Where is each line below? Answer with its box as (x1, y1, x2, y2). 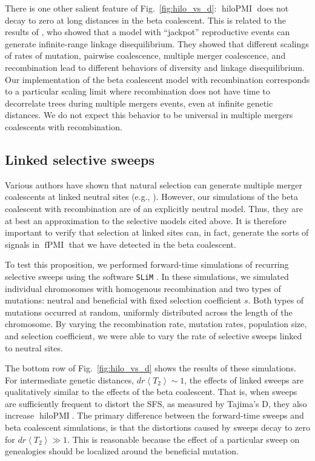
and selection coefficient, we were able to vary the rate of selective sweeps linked (5, 329, 302, 342)
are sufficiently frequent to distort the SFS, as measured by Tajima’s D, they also (5, 397, 307, 410)
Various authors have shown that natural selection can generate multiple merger (5, 178, 302, 191)
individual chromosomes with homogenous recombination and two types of (5, 282, 281, 294)
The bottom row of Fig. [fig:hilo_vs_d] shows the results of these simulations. (5, 362, 296, 374)
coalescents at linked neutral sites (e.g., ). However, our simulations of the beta (5, 190, 298, 203)
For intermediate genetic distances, (5, 373, 134, 386)
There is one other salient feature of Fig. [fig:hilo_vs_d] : (5, 2, 217, 14)
